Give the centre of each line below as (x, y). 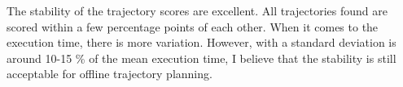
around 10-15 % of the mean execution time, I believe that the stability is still (201, 58)
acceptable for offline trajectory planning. (110, 74)
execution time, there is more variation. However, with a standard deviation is (201, 42)
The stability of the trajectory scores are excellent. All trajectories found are (197, 10)
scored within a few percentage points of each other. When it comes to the (193, 26)
